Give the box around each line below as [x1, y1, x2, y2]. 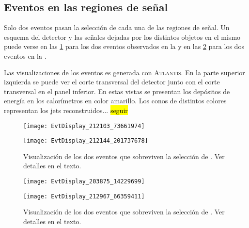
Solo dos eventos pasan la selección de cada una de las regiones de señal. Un [4, 22, 230, 33]
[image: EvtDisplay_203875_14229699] [23, 178, 145, 185]
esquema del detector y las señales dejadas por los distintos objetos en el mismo [4, 32, 241, 42]
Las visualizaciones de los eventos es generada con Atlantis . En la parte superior [4, 67, 245, 77]
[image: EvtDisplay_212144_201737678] [23, 137, 148, 145]
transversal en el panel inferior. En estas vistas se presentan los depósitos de [4, 86, 230, 96]
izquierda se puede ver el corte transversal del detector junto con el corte [4, 77, 220, 87]
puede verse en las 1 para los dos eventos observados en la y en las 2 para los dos [4, 41, 244, 51]
